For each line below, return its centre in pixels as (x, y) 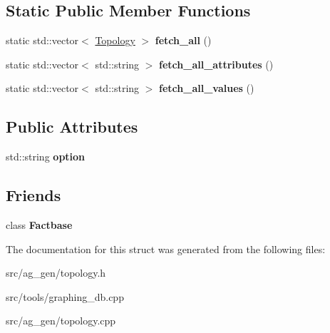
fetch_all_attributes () (216, 64)
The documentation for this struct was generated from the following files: (166, 249)
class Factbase (39, 224)
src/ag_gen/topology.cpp (61, 321)
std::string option (46, 157)
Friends (33, 195)
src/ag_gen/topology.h (56, 273)
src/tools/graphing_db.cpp (65, 296)
